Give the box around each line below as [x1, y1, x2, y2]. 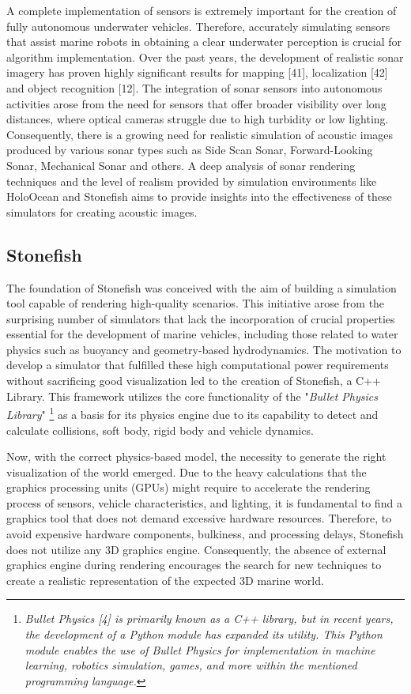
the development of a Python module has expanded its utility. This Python [25, 626, 383, 643]
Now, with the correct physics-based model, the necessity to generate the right [6, 448, 386, 465]
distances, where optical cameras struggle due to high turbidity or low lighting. [6, 111, 389, 127]
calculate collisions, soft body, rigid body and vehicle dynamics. [6, 421, 314, 438]
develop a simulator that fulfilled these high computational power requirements [6, 356, 389, 373]
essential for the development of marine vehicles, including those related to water [6, 326, 398, 342]
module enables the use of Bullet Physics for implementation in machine [25, 641, 375, 658]
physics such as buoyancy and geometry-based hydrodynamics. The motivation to [6, 341, 402, 357]
